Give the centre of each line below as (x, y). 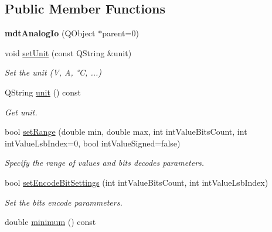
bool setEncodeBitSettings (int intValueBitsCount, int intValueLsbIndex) (137, 182)
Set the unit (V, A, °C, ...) (53, 72)
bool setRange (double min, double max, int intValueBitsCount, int (126, 132)
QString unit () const (43, 92)
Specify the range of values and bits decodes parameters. (105, 163)
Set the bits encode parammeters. (64, 202)
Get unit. (21, 112)
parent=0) (120, 33)
